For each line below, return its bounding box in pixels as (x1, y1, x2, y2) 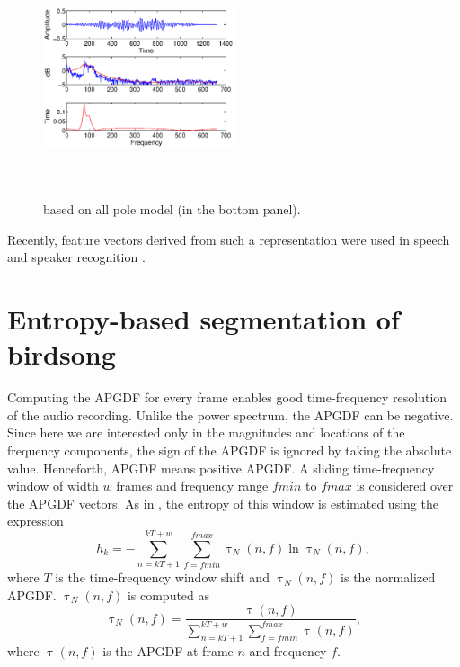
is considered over (356, 476, 454, 495)
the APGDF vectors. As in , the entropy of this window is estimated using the (7, 493, 438, 512)
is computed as (127, 585, 210, 604)
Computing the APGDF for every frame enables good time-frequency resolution (7, 388, 447, 407)
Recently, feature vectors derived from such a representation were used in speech (7, 230, 450, 248)
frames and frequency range (116, 476, 269, 495)
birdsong (7, 336, 116, 373)
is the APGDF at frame (102, 641, 234, 660)
